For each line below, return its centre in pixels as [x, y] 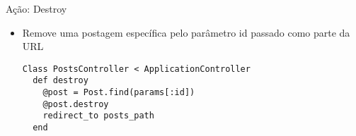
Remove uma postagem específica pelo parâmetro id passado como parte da [186, 32]
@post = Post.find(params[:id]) [119, 93]
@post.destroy [76, 104]
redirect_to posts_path [98, 116]
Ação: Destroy [36, 8]
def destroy [61, 81]
